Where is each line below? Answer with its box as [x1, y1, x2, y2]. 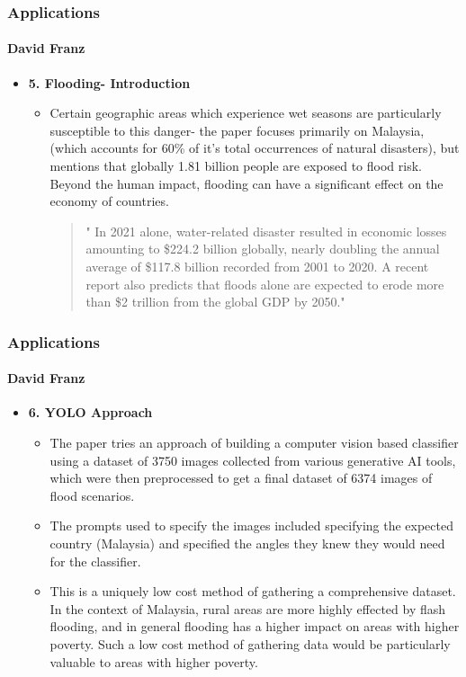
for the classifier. [49, 551, 141, 570]
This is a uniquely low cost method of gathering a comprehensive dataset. [49, 582, 456, 601]
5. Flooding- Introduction [28, 73, 191, 92]
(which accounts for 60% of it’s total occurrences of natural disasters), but [49, 138, 460, 157]
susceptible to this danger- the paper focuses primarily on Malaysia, [49, 120, 425, 139]
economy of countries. [49, 192, 169, 210]
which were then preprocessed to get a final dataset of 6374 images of [49, 468, 433, 487]
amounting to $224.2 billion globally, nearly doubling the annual [85, 239, 440, 258]
